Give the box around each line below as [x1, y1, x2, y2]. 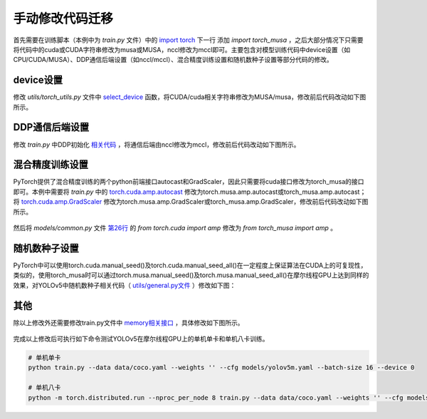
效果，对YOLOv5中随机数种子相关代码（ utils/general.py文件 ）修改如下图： [13, 281, 236, 289]
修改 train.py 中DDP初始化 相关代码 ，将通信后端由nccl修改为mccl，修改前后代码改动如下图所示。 [13, 140, 300, 149]
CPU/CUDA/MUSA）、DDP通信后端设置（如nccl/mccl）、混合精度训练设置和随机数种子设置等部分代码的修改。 [13, 56, 334, 64]
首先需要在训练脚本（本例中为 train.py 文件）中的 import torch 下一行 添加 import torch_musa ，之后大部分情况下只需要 [13, 36, 364, 44]
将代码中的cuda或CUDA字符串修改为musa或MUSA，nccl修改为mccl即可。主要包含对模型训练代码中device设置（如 [13, 45, 351, 53]
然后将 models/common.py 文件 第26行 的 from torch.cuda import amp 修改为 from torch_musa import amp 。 [13, 224, 337, 232]
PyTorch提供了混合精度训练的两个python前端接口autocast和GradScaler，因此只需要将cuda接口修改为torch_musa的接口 [13, 177, 364, 186]
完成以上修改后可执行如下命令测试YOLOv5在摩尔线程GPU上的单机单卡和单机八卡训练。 [13, 334, 269, 343]
